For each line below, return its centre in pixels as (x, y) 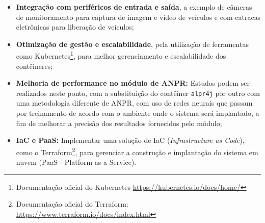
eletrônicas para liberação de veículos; (75, 27)
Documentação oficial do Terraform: (72, 204)
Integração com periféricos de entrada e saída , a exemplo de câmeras (134, 7)
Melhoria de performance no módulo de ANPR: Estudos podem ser (133, 83)
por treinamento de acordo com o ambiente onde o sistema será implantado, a (138, 113)
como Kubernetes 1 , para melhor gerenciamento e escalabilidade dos (121, 55)
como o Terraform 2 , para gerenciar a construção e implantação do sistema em (137, 151)
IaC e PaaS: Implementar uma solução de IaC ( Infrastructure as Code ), (130, 140)
